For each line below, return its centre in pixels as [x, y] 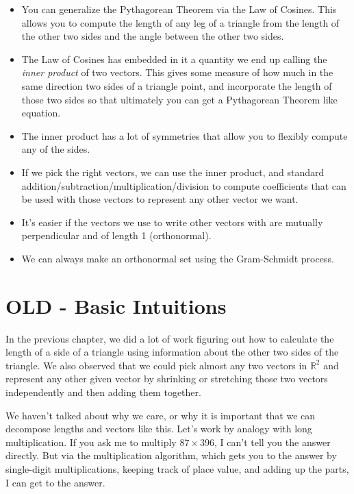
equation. [41, 113]
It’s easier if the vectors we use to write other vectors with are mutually [172, 222]
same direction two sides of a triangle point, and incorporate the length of [177, 85]
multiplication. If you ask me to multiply [91, 442]
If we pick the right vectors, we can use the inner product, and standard [173, 172]
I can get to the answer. [55, 482]
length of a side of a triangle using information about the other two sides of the [172, 352]
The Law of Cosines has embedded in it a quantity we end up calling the [174, 59]
